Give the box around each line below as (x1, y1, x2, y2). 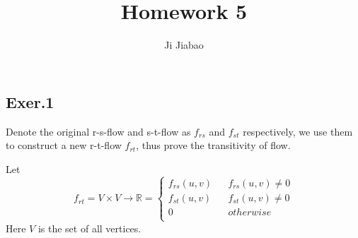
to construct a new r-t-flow (6, 138, 122, 153)
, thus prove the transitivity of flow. (136, 138, 291, 153)
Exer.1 (6, 90, 54, 112)
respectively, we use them (243, 124, 353, 138)
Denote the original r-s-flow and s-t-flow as (6, 124, 191, 138)
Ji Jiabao (164, 37, 204, 52)
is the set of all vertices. (37, 220, 142, 235)
